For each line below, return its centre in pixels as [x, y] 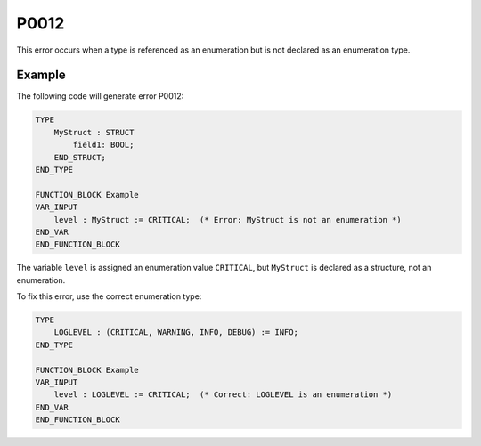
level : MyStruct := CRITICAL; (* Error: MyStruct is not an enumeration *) [228, 219]
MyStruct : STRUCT [94, 132]
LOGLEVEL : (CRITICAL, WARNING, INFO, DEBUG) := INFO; [176, 332]
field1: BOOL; [103, 145]
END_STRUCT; [80, 157]
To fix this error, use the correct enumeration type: [109, 296]
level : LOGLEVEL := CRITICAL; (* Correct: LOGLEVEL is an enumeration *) [223, 395]
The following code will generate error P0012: [100, 96]
